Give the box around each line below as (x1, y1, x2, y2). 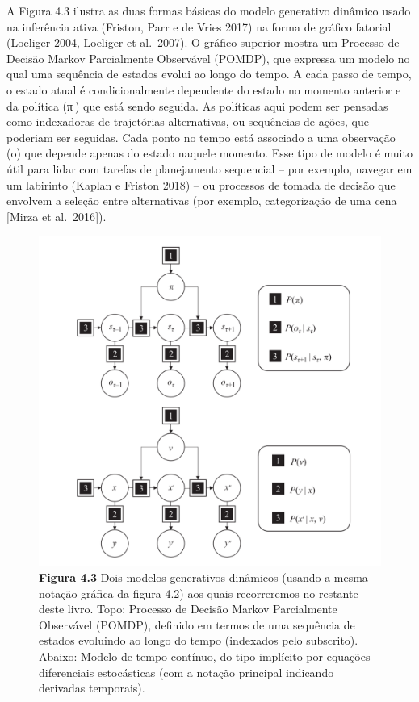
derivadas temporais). (39, 679, 145, 696)
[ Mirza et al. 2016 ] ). (6, 207, 107, 224)
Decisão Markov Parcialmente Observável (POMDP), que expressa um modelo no (6, 49, 410, 66)
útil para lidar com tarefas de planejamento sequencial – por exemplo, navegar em (6, 160, 413, 177)
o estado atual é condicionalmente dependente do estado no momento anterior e (6, 81, 401, 98)
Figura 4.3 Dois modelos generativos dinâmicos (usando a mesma (39, 569, 368, 585)
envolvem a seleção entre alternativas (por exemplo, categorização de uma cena (6, 192, 397, 209)
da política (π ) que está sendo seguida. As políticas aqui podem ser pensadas (6, 97, 388, 114)
